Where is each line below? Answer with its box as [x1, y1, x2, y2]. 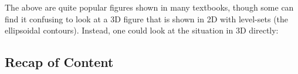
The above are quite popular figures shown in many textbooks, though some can [5, 1, 294, 13]
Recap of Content [5, 53, 114, 71]
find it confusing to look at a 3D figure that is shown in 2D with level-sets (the [5, 12, 289, 25]
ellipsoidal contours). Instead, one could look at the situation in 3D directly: [5, 24, 279, 36]
